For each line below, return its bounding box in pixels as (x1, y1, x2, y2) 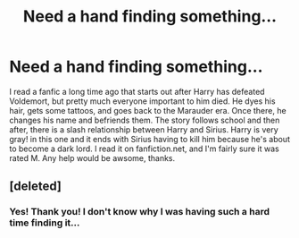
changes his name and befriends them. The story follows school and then (9, 115, 280, 125)
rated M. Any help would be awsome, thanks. (9, 152, 176, 163)
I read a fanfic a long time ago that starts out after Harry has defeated (9, 86, 265, 97)
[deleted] (9, 179, 62, 194)
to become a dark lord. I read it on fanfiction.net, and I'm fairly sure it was (9, 143, 279, 154)
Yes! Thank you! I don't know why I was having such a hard (9, 206, 270, 218)
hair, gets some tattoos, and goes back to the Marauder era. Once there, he (9, 105, 287, 115)
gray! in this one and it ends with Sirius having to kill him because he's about (9, 133, 290, 144)
